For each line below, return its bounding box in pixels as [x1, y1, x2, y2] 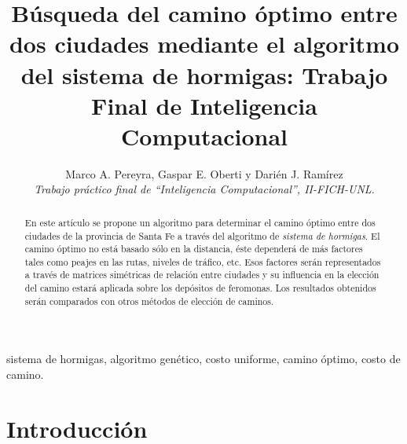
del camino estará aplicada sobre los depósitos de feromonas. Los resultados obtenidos [24, 281, 376, 295]
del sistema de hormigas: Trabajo [20, 58, 388, 90]
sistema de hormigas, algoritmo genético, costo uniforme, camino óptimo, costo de [6, 350, 401, 367]
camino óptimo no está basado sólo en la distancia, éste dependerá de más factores [24, 242, 363, 255]
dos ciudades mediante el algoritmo [9, 28, 400, 60]
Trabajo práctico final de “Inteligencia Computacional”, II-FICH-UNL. [34, 181, 375, 197]
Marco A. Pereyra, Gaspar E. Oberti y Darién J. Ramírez [65, 165, 343, 182]
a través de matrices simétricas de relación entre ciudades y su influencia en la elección [24, 268, 379, 281]
